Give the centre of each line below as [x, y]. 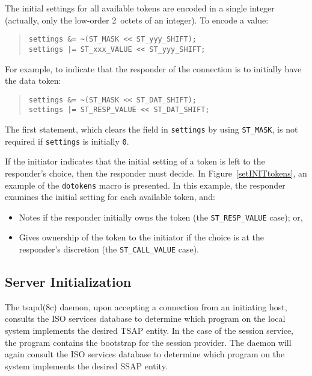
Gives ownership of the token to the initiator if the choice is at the [141, 237]
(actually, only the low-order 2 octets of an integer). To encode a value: [137, 20]
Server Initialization [68, 282]
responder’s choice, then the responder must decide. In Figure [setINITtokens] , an [156, 173]
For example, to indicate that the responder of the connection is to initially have [153, 68]
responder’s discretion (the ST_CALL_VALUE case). [109, 249]
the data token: [33, 80]
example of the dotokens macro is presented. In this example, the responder [145, 185]
